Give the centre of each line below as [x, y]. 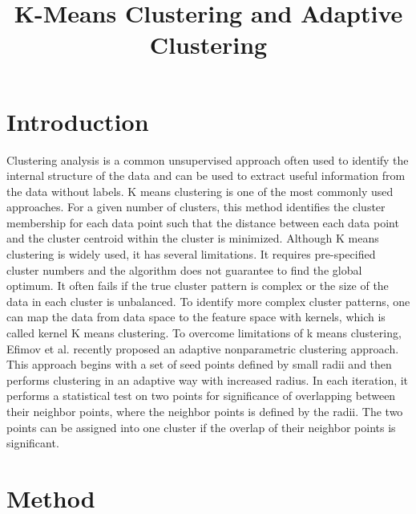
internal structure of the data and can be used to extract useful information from [206, 175]
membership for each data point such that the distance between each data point [203, 222]
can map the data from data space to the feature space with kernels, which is [196, 317]
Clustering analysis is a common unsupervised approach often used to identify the [208, 159]
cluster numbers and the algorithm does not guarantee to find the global [184, 269]
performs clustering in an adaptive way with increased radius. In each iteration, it [208, 379]
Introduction [78, 121]
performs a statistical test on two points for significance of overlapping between [201, 396]
